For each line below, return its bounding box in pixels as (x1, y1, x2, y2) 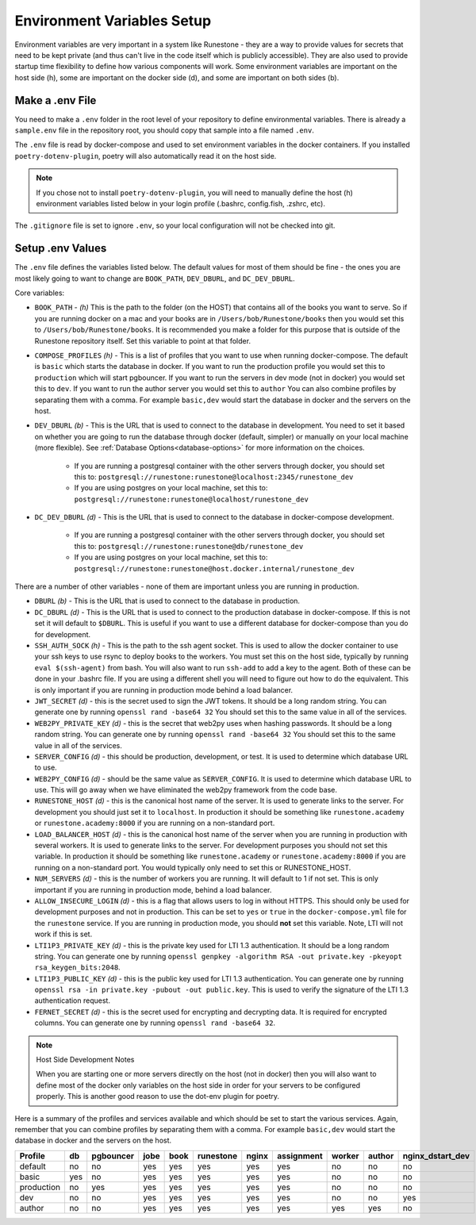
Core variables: (14, 288, 65, 298)
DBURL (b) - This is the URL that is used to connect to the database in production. (34, 596, 301, 606)
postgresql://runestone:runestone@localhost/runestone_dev (74, 494, 309, 504)
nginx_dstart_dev (402, 1150, 470, 1162)
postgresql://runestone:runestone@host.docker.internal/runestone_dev (74, 564, 355, 573)
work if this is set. (34, 929, 93, 939)
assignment (277, 1150, 323, 1162)
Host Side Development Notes (36, 1055, 135, 1065)
